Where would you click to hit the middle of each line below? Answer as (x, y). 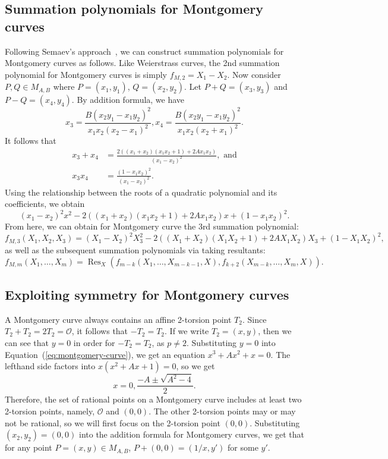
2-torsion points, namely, (50, 411)
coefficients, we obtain (45, 204)
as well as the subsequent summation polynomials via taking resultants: (135, 249)
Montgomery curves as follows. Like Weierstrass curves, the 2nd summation (142, 63)
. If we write (187, 331)
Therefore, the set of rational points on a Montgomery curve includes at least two (153, 399)
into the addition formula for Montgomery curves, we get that (192, 434)
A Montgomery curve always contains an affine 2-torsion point (118, 319)
